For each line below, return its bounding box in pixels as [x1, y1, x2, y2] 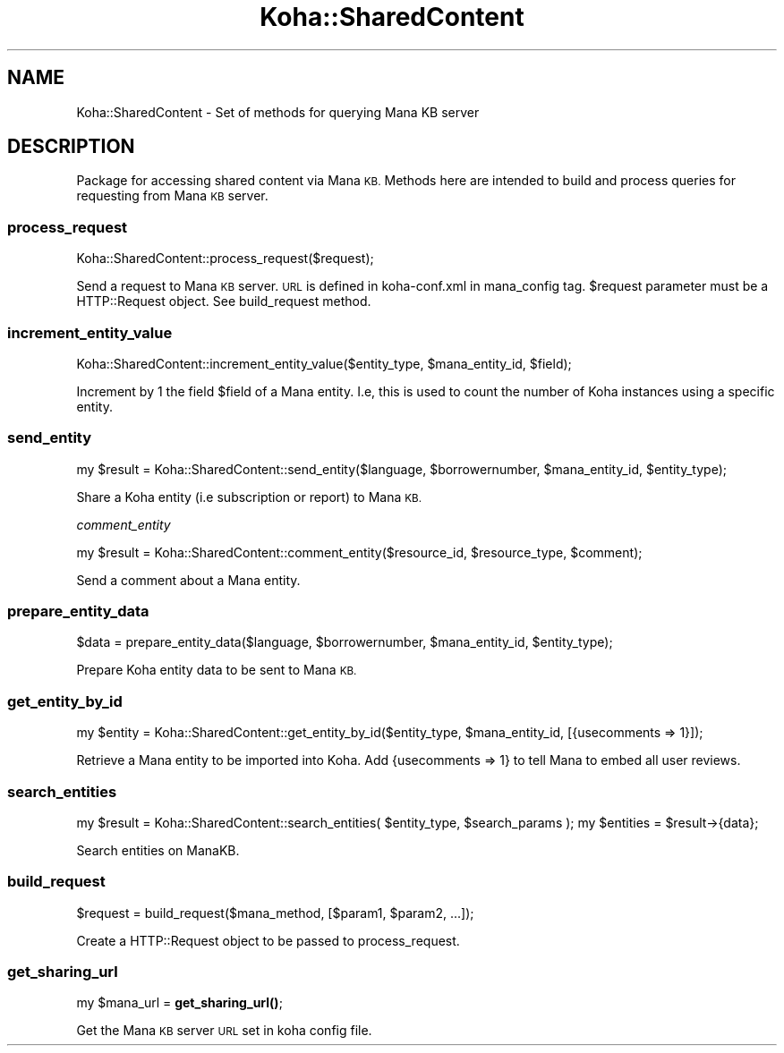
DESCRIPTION [7, 135, 135, 158]
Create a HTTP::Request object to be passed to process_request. [76, 932, 460, 948]
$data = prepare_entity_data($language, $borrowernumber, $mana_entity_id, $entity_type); [76, 634, 613, 650]
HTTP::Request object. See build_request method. [76, 293, 371, 310]
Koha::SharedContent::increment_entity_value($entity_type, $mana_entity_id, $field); [76, 355, 572, 371]
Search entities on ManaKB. [76, 842, 240, 858]
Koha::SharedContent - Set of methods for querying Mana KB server [76, 104, 480, 120]
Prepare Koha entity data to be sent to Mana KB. [76, 662, 357, 678]
